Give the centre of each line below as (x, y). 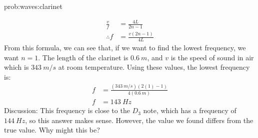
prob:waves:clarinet (33, 6)
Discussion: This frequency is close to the (67, 110)
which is (16, 67)
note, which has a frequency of (190, 110)
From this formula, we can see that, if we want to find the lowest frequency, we (125, 48)
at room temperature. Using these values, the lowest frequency (154, 67)
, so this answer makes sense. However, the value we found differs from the (139, 120)
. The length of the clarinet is (83, 57)
